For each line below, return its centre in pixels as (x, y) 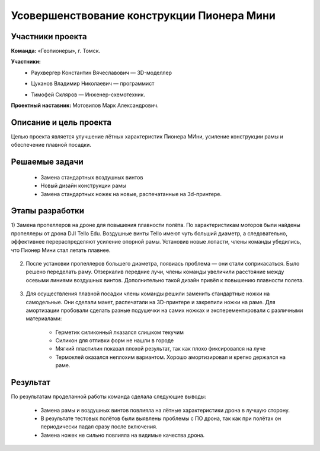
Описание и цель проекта (61, 122)
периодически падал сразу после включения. (99, 427)
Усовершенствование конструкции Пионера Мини (143, 15)
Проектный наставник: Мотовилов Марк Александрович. (85, 105)
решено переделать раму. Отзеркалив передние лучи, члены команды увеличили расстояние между (155, 272)
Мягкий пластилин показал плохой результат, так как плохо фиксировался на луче (161, 349)
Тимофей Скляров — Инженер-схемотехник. (88, 94)
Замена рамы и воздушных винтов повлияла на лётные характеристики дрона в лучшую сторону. (165, 410)
